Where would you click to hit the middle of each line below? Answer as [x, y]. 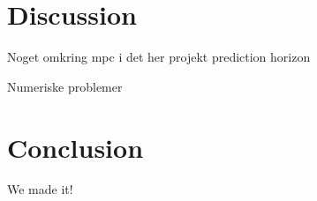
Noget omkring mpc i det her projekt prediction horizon [159, 57]
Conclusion [75, 147]
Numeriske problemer [65, 86]
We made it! [40, 189]
